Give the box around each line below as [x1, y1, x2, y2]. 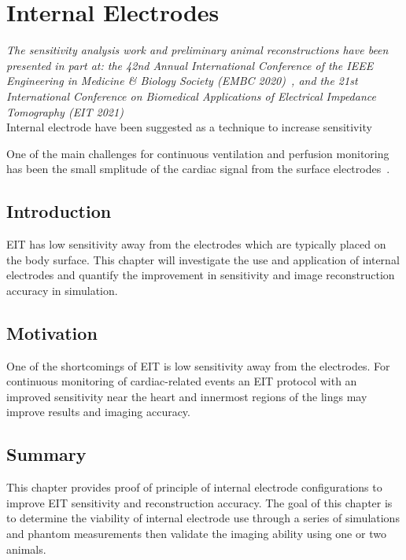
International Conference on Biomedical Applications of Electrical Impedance [6, 87, 376, 104]
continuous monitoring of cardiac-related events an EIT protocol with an [6, 373, 357, 389]
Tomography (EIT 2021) [6, 103, 124, 120]
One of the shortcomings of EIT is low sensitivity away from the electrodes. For [6, 357, 390, 374]
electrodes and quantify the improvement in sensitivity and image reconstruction [6, 267, 395, 283]
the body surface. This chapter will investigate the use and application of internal [6, 251, 400, 267]
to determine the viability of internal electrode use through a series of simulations [6, 510, 400, 526]
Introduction [6, 199, 112, 223]
